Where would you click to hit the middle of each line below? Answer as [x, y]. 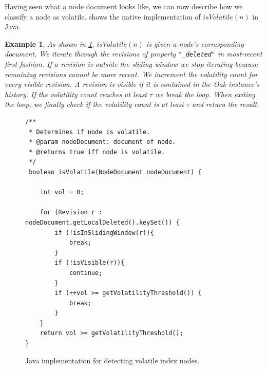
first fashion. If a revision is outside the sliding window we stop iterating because [131, 64]
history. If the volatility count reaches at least [76, 94]
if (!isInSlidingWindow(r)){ [104, 233]
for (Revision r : [71, 213]
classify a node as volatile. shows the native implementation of [103, 16]
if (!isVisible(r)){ [90, 263]
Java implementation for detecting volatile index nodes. [112, 360]
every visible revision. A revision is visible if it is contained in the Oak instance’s [132, 84]
